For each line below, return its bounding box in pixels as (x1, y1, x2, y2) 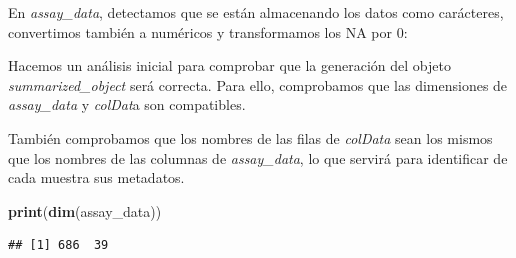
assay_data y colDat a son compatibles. (8, 94, 246, 115)
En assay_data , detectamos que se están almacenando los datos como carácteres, (8, 2, 504, 22)
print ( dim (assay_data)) (8, 200, 162, 221)
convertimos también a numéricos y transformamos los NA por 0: (8, 21, 408, 42)
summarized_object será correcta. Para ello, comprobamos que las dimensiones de (8, 74, 508, 95)
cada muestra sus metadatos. (8, 167, 185, 188)
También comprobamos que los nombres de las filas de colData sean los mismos (8, 127, 493, 148)
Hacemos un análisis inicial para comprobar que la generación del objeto (8, 55, 451, 76)
